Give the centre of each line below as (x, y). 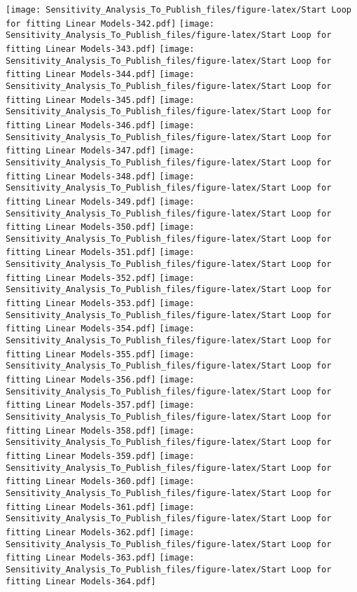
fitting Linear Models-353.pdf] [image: (100, 304)
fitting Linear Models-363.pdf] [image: (100, 558)
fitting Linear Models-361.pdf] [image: (100, 507)
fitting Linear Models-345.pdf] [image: (100, 100)
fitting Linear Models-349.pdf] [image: (100, 201)
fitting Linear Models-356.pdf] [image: (100, 380)
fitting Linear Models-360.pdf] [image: (100, 482)
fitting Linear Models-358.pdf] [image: (100, 431)
